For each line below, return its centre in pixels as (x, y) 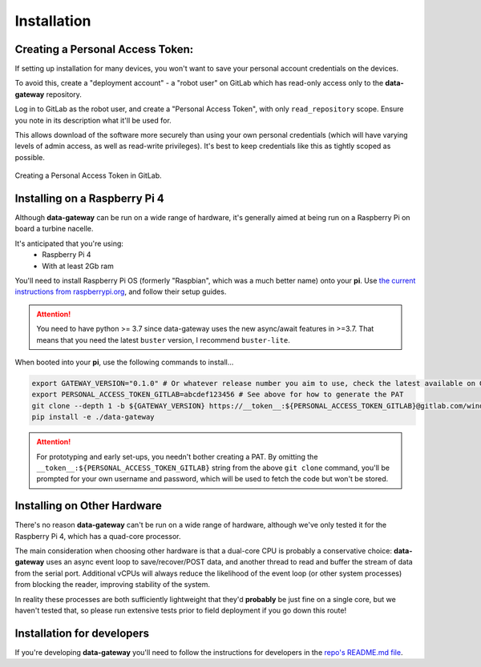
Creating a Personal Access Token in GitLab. (88, 175)
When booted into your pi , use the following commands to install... (124, 362)
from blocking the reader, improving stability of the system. (113, 585)
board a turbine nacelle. (54, 229)
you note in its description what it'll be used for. (93, 120)
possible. (30, 157)
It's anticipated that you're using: (69, 243)
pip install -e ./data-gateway (93, 417)
